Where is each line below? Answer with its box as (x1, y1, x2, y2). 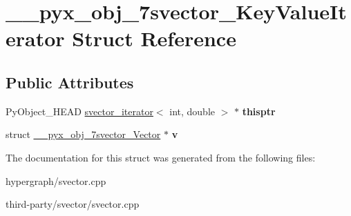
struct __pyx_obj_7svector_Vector (6, 127, 161, 141)
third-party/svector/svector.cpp (6, 197, 140, 211)
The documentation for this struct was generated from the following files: (6, 150, 316, 164)
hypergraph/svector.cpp (6, 173, 106, 188)
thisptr (242, 104, 276, 118)
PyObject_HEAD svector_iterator (6, 104, 153, 118)
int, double (169, 104, 215, 118)
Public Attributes (6, 71, 134, 92)
